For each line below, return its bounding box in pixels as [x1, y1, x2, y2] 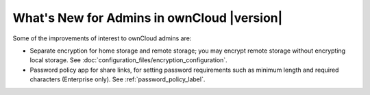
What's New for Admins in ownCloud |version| [12, 10, 283, 25]
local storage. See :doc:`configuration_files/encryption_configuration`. [29, 56, 227, 64]
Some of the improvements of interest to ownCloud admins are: [12, 34, 192, 42]
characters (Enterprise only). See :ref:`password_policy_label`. [29, 75, 206, 83]
